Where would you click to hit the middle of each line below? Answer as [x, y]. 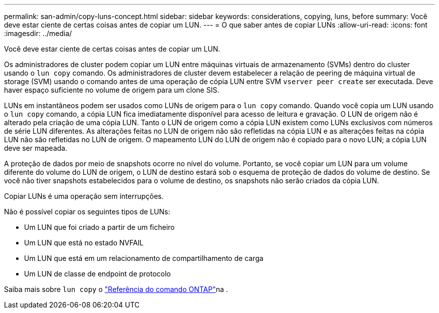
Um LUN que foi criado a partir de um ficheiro [99, 227]
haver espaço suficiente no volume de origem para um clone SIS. [112, 90]
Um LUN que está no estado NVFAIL [84, 243]
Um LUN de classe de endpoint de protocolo [97, 274]
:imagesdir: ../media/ [38, 33]
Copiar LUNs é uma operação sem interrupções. [84, 196]
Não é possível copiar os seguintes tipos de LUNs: [87, 212]
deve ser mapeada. [36, 148]
